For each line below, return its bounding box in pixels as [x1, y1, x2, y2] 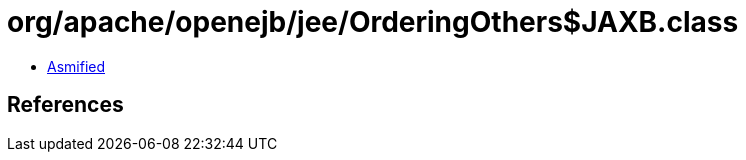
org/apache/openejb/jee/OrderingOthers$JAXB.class [7, 5, 739, 39]
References [7, 92, 124, 118]
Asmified [47, 57, 106, 75]
